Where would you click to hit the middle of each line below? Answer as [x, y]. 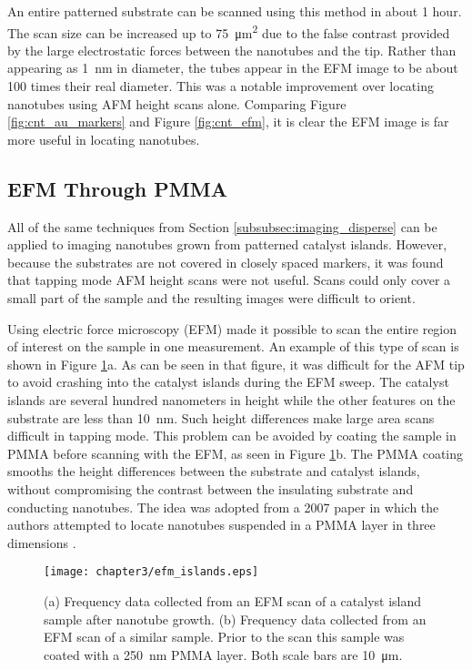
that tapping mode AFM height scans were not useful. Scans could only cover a [229, 280]
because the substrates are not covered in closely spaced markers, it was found [226, 262]
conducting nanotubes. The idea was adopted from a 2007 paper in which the [223, 507]
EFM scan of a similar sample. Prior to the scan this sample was [224, 637]
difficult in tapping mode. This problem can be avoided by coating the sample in [232, 436]
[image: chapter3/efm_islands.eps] [151, 572]
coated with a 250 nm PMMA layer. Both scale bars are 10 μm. [223, 654]
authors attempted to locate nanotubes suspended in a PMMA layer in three [221, 525]
